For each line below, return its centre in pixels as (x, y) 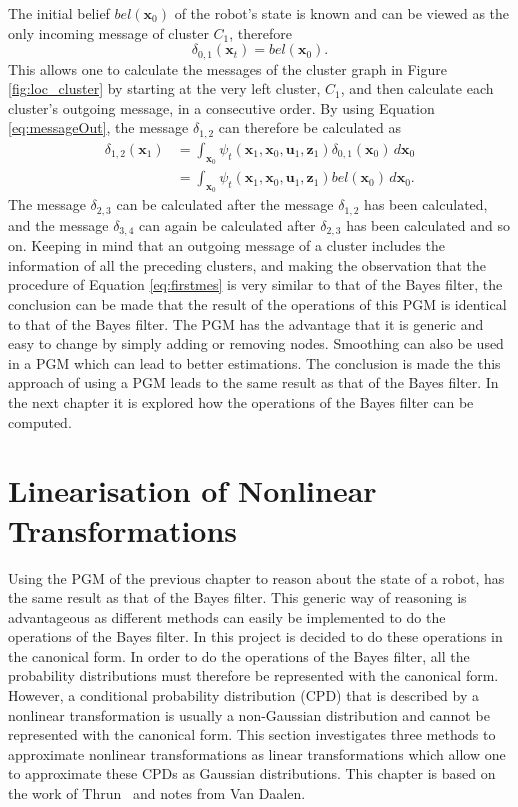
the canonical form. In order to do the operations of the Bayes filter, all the (239, 655)
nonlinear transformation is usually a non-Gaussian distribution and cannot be (249, 714)
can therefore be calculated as (310, 127)
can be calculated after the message (225, 204)
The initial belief (59, 13)
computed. (40, 421)
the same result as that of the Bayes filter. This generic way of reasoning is (237, 597)
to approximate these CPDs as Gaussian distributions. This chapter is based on (252, 773)
